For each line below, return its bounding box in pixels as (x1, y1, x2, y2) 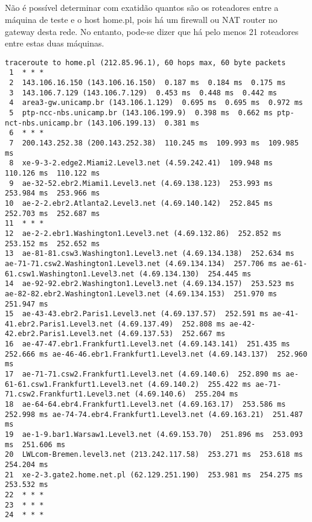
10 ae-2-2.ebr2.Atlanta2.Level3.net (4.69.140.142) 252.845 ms (5, 199, 273, 208)
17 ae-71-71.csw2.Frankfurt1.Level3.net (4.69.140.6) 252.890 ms (5, 370, 282, 379)
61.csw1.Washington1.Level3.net (5, 269, 135, 278)
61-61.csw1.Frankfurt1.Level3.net (5, 380, 144, 389)
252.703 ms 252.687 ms (5, 209, 100, 218)
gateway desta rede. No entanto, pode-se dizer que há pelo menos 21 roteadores (5, 25, 299, 37)
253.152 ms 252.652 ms (5, 239, 100, 248)
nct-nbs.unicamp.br (5, 118, 83, 127)
